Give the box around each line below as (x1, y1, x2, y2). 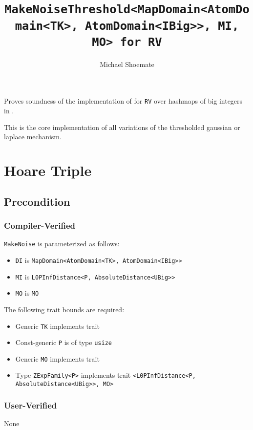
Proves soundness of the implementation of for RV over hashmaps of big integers (4, 96, 243, 106)
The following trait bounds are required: (4, 304, 125, 314)
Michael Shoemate (100, 59, 154, 69)
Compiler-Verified (4, 219, 75, 231)
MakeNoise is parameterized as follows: (4, 238, 120, 249)
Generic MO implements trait (15, 353, 100, 364)
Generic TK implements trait (15, 321, 100, 331)
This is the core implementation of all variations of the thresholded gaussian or (4, 122, 240, 132)
